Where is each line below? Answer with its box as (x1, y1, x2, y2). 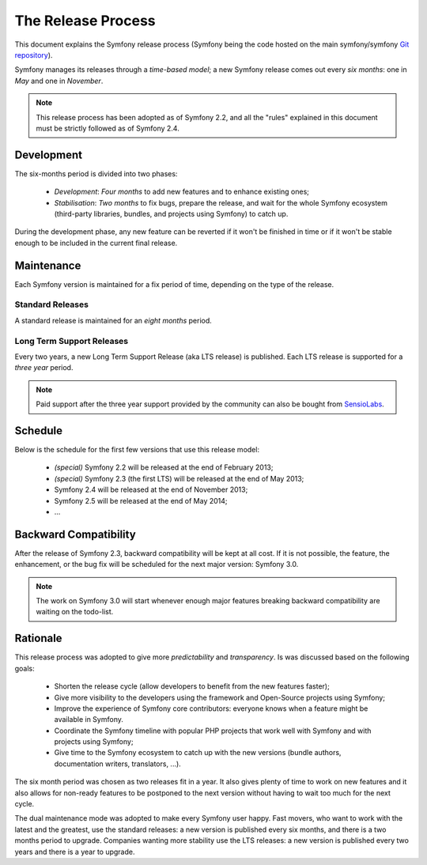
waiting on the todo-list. (36, 607, 114, 617)
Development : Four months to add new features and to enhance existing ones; (54, 187, 310, 197)
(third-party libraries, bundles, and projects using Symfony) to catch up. (54, 209, 289, 218)
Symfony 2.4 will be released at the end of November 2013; (54, 485, 248, 494)
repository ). (14, 50, 53, 59)
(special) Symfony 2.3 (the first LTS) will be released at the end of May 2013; (54, 474, 304, 483)
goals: (14, 663, 35, 673)
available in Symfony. (54, 715, 124, 724)
